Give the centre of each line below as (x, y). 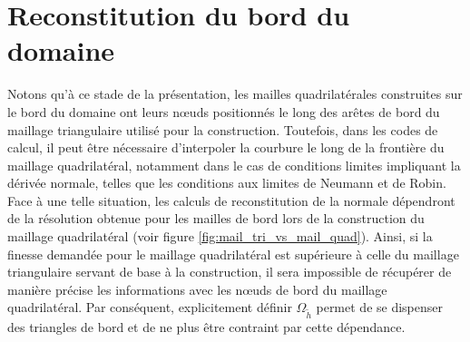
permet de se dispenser (379, 307)
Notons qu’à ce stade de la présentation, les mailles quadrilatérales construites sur (235, 94)
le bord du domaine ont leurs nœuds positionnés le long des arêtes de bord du (224, 111)
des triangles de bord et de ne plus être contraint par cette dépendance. (206, 327)
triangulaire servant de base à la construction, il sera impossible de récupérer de (230, 272)
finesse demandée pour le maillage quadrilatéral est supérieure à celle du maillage (233, 254)
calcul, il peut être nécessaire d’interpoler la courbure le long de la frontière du (226, 147)
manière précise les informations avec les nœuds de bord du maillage (197, 289)
